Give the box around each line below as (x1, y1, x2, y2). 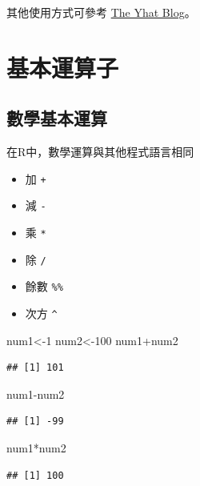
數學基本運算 (6, 106, 107, 131)
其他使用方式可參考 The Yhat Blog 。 (6, 4, 196, 20)
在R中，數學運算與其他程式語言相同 (6, 143, 194, 160)
